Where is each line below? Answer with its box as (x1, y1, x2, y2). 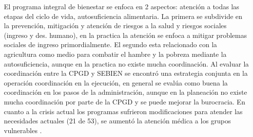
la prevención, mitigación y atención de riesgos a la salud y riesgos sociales (4, 20, 227, 31)
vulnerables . (4, 125, 42, 135)
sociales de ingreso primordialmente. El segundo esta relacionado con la (4, 39, 217, 50)
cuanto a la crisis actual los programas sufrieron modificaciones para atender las (4, 106, 243, 116)
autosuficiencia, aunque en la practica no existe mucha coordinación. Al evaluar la (4, 58, 249, 68)
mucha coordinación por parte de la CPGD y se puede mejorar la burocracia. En (4, 96, 245, 106)
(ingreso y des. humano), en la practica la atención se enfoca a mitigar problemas (4, 30, 247, 40)
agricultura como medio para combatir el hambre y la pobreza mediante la (4, 49, 227, 59)
